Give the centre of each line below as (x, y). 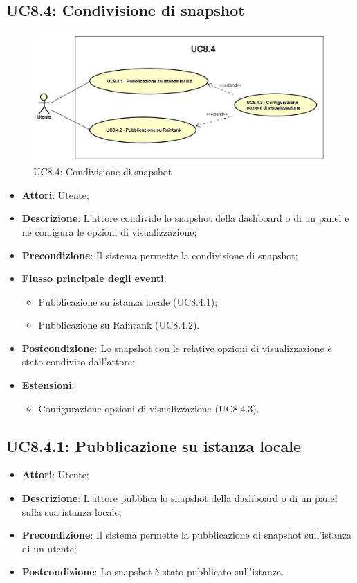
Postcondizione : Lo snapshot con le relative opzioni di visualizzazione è (177, 348)
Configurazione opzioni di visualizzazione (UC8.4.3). (149, 408)
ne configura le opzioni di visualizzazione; (109, 231)
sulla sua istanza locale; (72, 511)
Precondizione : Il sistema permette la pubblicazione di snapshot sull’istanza (187, 535)
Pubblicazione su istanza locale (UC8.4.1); (128, 301)
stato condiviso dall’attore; (78, 362)
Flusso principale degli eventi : (94, 278)
